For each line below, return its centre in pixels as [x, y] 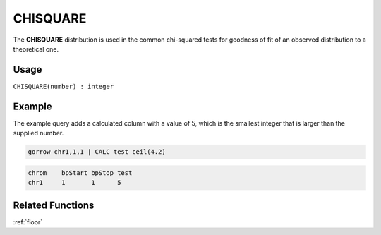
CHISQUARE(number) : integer [64, 86]
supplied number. [38, 133]
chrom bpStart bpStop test [80, 173]
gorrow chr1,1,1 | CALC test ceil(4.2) [97, 152]
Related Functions [54, 205]
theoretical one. [36, 49]
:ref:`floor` [28, 222]
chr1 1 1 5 [74, 183]
